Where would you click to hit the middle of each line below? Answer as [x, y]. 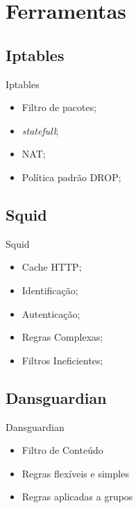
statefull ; [40, 130]
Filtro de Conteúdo [62, 450]
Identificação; [50, 290]
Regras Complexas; [62, 337]
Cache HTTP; [52, 267]
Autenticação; [51, 313]
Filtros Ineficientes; [62, 360]
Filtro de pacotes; [59, 107]
